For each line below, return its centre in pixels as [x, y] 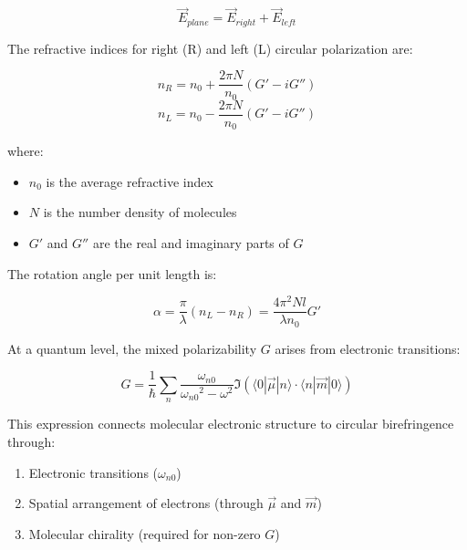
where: [26, 151]
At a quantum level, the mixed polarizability [132, 348]
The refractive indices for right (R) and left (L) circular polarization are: [210, 48]
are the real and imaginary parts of [191, 243]
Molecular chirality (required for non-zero [145, 533]
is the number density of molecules [140, 212]
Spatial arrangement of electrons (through [146, 503]
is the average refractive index [130, 181]
